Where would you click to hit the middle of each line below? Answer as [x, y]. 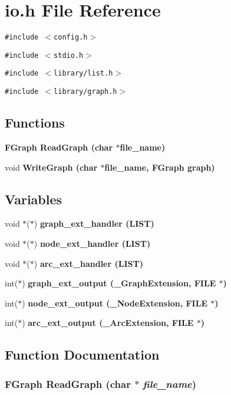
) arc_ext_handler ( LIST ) [88, 263]
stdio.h [69, 55]
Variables [34, 199]
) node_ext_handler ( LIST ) [92, 243]
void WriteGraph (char [51, 167]
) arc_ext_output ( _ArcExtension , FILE [108, 323]
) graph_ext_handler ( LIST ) [94, 223]
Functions [35, 123]
